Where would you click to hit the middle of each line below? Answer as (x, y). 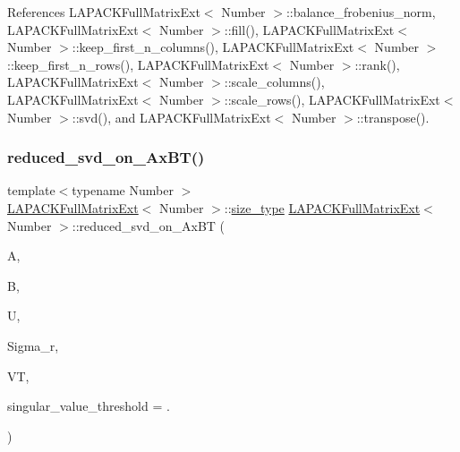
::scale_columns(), (274, 82)
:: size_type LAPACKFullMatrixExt (322, 207)
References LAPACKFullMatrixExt (104, 12)
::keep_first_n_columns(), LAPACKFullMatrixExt (213, 47)
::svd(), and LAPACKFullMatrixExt (171, 117)
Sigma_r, (33, 345)
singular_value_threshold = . (89, 406)
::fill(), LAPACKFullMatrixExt (309, 29)
